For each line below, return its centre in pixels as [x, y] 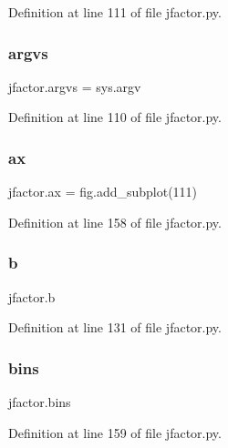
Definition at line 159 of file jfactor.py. [115, 432]
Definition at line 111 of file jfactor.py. [115, 12]
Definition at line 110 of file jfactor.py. [115, 117]
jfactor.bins [40, 402]
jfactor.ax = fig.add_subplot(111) [103, 192]
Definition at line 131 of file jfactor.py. [115, 327]
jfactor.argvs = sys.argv [75, 86]
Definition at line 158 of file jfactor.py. [115, 222]
